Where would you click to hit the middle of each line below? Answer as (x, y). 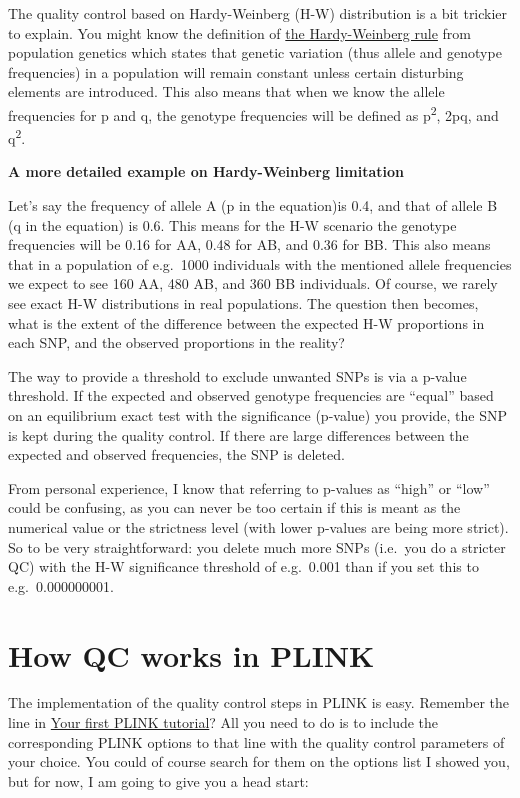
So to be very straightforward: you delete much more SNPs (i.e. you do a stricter (257, 546)
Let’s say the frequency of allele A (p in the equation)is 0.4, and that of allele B (253, 205)
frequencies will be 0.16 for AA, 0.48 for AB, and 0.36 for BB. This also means (249, 244)
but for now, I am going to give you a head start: (158, 780)
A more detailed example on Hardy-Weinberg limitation (206, 171)
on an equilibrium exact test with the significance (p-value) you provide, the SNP (257, 415)
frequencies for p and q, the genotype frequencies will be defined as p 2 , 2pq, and (253, 113)
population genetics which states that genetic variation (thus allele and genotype (255, 52)
